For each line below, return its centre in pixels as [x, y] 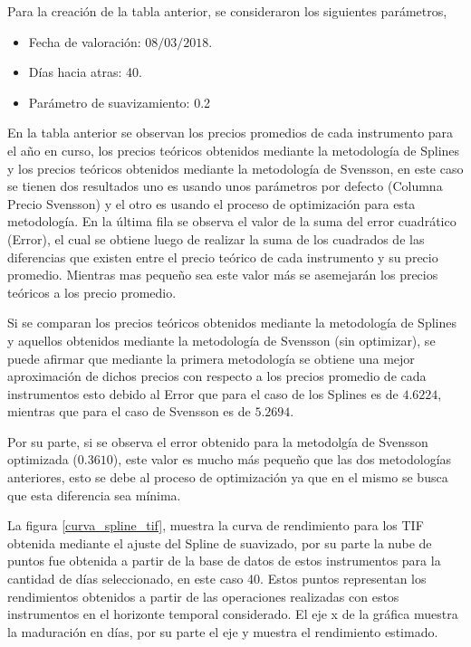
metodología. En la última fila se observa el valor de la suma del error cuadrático [232, 221]
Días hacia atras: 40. [86, 72]
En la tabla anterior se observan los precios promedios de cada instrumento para [231, 133]
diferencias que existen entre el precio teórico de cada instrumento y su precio [223, 257]
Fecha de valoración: [85, 41]
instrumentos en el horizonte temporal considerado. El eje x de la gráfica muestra [233, 614]
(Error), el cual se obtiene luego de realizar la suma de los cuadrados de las [216, 238]
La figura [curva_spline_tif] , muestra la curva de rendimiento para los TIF [216, 525]
